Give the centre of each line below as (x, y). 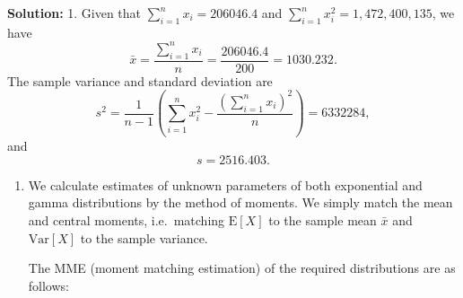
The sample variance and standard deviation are (140, 80)
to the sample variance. (144, 237)
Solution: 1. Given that (74, 13)
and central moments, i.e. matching (127, 220)
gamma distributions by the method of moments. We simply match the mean (240, 202)
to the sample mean (323, 220)
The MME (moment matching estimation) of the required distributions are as (242, 268)
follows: (48, 285)
